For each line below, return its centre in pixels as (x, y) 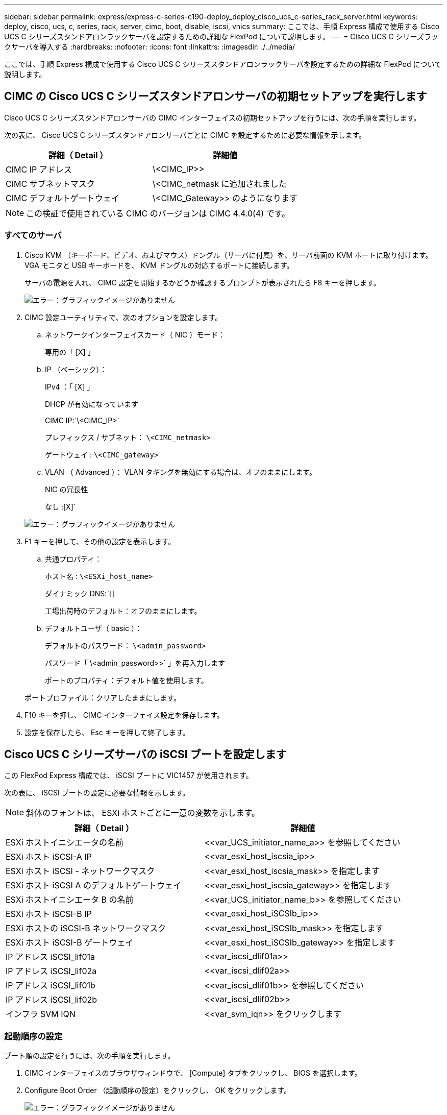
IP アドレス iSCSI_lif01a (51, 957)
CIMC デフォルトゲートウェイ (63, 198)
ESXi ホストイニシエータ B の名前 (70, 900)
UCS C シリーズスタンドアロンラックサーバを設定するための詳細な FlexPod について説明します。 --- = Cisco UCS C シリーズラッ (221, 37)
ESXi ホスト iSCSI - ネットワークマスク (80, 871)
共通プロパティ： (73, 559)
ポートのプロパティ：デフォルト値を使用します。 (127, 680)
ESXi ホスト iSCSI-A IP (49, 857)
